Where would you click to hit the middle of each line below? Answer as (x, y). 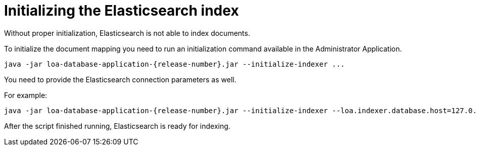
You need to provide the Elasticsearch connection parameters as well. (120, 79)
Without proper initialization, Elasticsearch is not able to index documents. (127, 33)
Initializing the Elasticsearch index (122, 11)
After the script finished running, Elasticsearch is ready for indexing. (117, 126)
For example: (26, 95)
